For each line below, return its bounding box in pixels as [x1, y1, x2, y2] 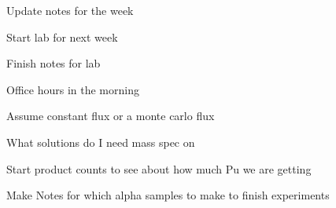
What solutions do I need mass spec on [6, 133, 195, 150]
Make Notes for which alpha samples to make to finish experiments [6, 187, 330, 203]
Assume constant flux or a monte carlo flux [6, 108, 215, 124]
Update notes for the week [6, 2, 134, 18]
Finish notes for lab [6, 55, 101, 71]
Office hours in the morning [6, 81, 139, 97]
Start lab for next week [6, 28, 118, 45]
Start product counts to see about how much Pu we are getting [6, 160, 312, 177]
